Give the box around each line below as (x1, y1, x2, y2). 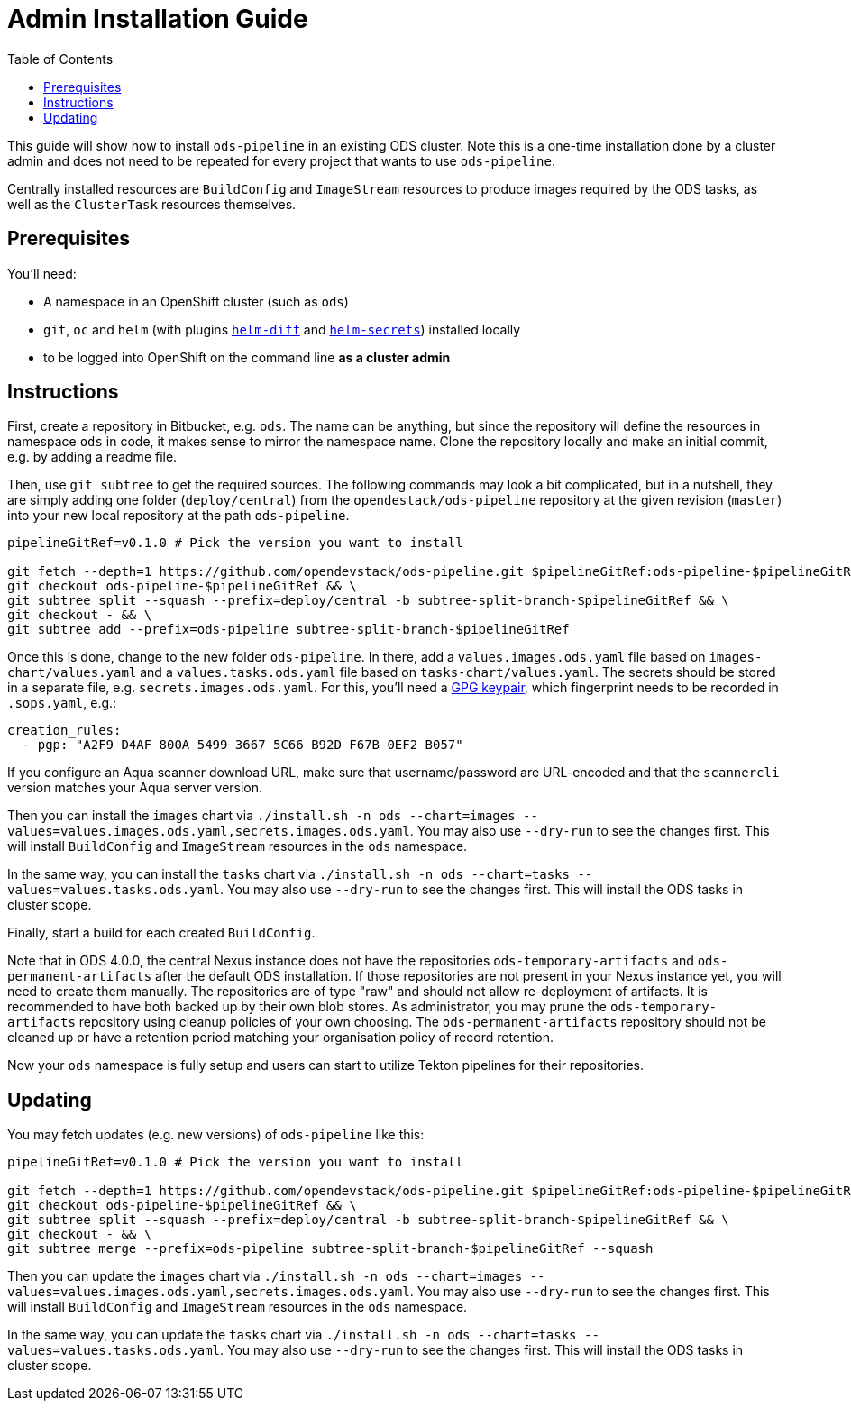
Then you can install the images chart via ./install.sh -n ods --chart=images (7, 808, 516, 824)
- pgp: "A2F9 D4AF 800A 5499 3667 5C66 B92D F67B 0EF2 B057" (22, 737, 463, 753)
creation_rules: (7, 723, 122, 738)
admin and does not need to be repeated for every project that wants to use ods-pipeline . (7, 152, 555, 169)
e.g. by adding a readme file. (7, 449, 178, 465)
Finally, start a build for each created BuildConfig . (7, 925, 316, 941)
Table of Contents (7, 50, 114, 67)
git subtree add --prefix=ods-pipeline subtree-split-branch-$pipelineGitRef (7, 622, 570, 637)
